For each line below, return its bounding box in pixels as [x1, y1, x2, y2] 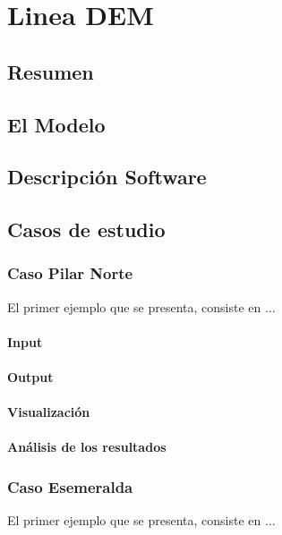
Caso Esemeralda [7, 475, 133, 497]
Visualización [7, 403, 90, 421]
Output [7, 368, 54, 386]
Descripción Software [7, 163, 207, 191]
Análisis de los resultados [7, 437, 167, 456]
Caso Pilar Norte [7, 262, 133, 284]
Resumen [7, 57, 94, 85]
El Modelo [7, 110, 106, 138]
